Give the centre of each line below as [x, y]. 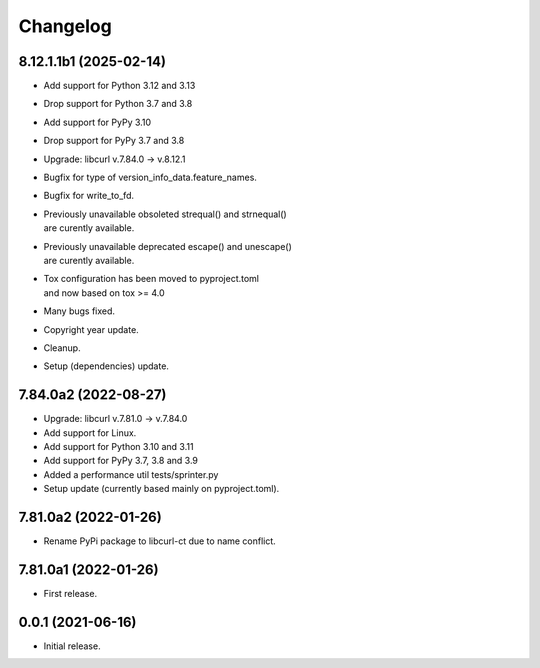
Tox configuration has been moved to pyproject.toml [151, 279]
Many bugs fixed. [79, 311]
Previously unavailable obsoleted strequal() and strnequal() [165, 214]
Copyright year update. [91, 329]
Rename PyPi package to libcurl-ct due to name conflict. [160, 541]
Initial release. [72, 646]
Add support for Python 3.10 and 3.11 [118, 446]
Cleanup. [62, 347]
